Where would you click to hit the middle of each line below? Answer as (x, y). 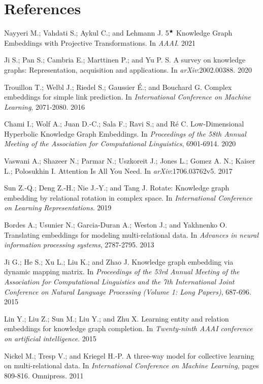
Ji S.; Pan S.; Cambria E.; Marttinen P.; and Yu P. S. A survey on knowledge (125, 60)
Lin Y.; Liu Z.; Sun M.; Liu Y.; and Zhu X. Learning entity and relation (117, 318)
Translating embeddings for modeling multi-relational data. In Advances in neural (131, 234)
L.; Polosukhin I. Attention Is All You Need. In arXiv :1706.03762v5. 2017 (118, 170)
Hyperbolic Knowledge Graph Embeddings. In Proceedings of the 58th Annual (125, 133)
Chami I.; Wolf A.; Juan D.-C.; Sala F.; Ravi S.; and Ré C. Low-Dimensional (124, 124)
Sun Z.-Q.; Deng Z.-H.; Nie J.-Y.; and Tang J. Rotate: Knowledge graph (117, 188)
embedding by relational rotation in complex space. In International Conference (128, 197)
